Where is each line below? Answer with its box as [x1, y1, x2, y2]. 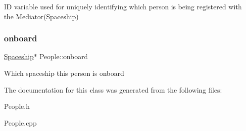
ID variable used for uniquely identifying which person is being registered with [4, 1, 242, 11]
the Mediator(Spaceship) [4, 11, 79, 21]
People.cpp [4, 117, 37, 128]
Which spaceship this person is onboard [4, 68, 124, 78]
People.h [4, 101, 30, 111]
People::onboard [39, 51, 88, 62]
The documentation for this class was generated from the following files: [4, 84, 222, 95]
